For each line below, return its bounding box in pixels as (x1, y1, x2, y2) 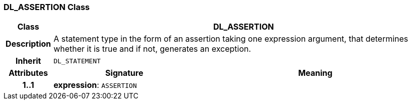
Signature (105, 68, 144, 78)
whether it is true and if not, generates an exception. (53, 44, 251, 54)
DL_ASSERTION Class (4, 2, 90, 12)
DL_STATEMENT (53, 57, 101, 65)
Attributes (9, 68, 48, 78)
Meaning (298, 68, 333, 78)
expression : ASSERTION (53, 80, 137, 90)
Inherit (15, 56, 41, 66)
